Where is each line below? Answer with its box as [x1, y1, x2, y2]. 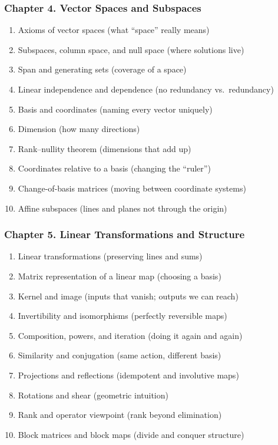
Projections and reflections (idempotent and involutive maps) [18, 368, 239, 381]
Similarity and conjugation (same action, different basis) [18, 349, 221, 361]
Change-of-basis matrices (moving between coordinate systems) [18, 182, 246, 194]
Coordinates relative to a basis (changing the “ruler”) [18, 162, 211, 174]
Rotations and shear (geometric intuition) [18, 388, 168, 401]
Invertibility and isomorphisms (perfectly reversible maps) [18, 309, 227, 322]
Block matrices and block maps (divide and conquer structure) [18, 428, 244, 440]
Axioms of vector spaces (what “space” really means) [18, 24, 210, 36]
